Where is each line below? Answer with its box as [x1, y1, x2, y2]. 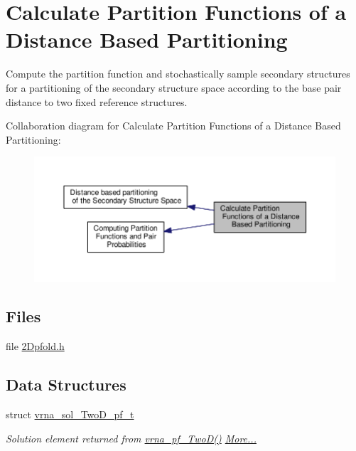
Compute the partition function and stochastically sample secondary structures [6, 66, 350, 81]
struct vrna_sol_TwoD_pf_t [6, 406, 134, 421]
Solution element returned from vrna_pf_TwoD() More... [6, 430, 257, 445]
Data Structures [6, 373, 126, 396]
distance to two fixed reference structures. [6, 94, 188, 109]
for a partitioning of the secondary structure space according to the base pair [6, 80, 342, 95]
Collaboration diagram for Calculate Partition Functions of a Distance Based [6, 118, 341, 133]
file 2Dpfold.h [6, 339, 65, 354]
